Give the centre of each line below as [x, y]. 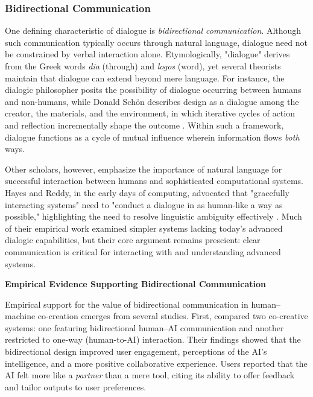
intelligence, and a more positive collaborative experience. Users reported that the [156, 363]
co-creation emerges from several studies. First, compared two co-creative [173, 316]
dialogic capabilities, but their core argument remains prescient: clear [133, 240]
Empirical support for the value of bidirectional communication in [127, 304]
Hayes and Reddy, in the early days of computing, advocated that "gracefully [147, 192]
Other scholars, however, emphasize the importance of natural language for [144, 169]
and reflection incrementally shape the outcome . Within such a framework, [144, 125]
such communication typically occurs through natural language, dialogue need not [156, 42]
